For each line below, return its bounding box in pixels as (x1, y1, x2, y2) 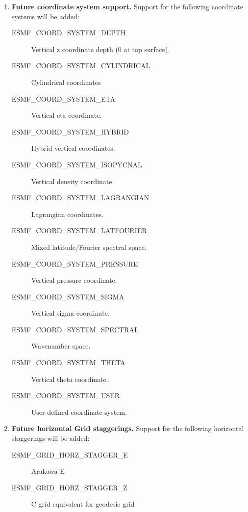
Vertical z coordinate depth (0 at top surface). (31, 44, 170, 54)
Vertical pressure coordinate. (31, 275, 117, 285)
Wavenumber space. (31, 341, 91, 351)
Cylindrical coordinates (31, 77, 101, 87)
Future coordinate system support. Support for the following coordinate (11, 1, 243, 11)
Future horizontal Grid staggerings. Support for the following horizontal (11, 423, 244, 433)
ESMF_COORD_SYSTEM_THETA (11, 357, 125, 368)
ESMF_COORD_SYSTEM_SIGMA (11, 291, 124, 301)
